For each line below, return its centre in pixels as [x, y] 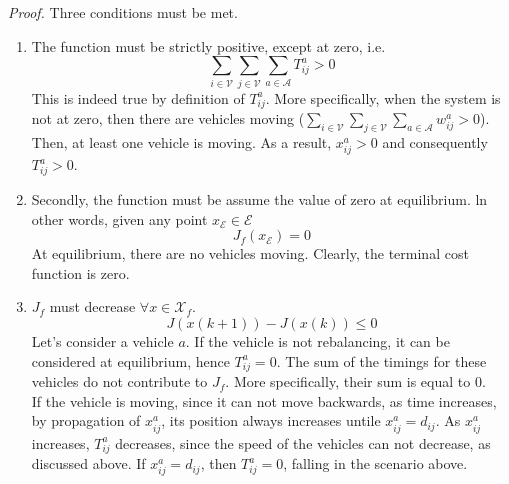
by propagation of [86, 420]
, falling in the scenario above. [375, 463]
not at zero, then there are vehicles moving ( [168, 118]
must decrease [92, 306]
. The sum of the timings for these [381, 360]
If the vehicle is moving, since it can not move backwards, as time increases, [264, 400]
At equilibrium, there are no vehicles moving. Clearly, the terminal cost [250, 253]
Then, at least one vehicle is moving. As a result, [181, 142]
